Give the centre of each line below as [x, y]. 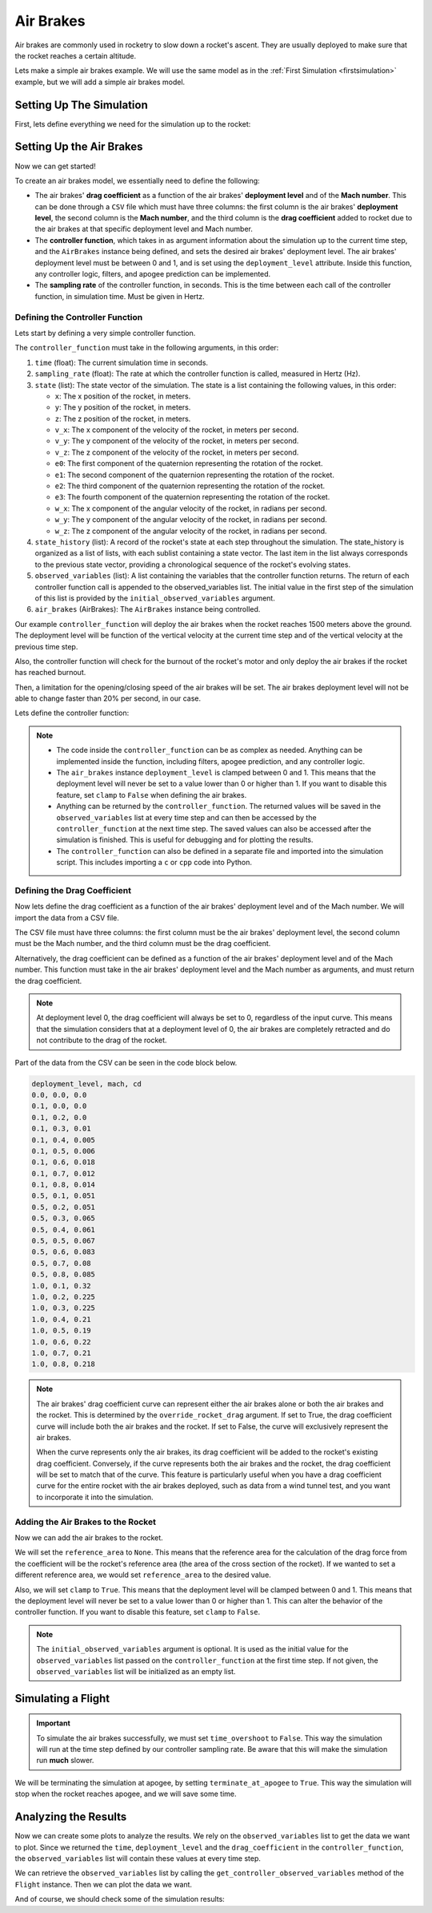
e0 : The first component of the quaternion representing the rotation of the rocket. [189, 463]
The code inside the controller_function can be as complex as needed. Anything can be [210, 750]
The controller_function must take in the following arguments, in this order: [147, 348]
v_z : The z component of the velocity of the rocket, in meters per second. [177, 452]
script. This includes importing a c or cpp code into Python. [154, 863]
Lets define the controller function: [72, 713]
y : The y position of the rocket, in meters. [123, 407]
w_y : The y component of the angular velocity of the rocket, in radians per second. [191, 520]
